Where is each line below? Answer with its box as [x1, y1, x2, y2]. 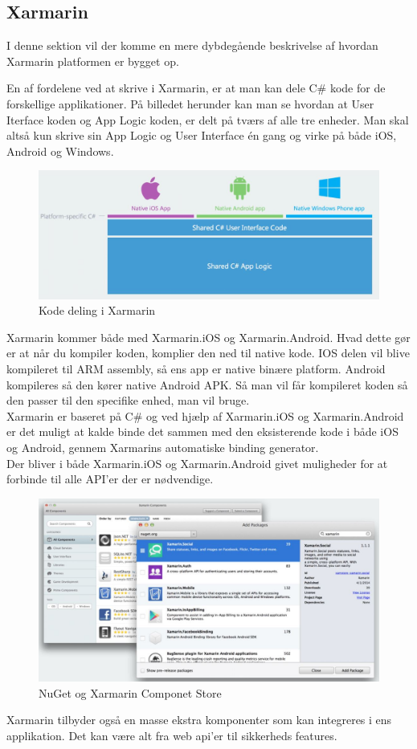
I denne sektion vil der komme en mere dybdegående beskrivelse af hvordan [6, 37, 378, 54]
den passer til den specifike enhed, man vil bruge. [6, 392, 250, 409]
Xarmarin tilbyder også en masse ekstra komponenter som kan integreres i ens [6, 711, 392, 728]
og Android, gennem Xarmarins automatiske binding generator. [6, 438, 319, 455]
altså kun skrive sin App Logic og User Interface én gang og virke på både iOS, [6, 127, 397, 144]
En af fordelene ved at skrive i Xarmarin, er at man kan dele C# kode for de [6, 79, 386, 96]
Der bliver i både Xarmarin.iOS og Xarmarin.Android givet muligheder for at [6, 454, 388, 471]
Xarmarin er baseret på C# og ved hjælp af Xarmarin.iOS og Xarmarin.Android [6, 407, 404, 424]
